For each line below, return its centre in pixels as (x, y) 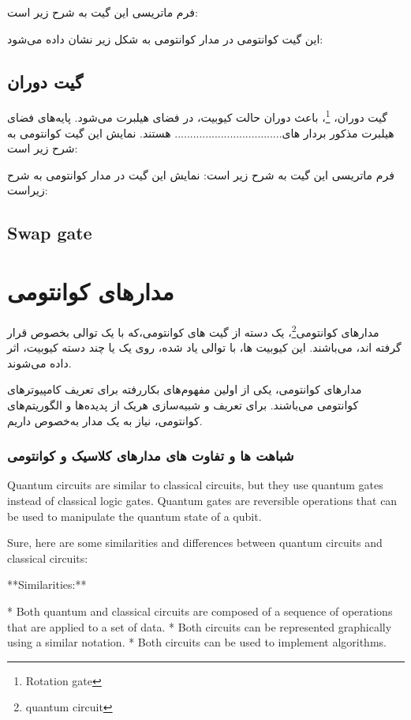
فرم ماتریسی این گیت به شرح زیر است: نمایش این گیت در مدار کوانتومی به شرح (201, 174)
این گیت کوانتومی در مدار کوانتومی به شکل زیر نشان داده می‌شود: (165, 38)
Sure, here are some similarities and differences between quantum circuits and (195, 543)
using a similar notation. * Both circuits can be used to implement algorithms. (197, 642)
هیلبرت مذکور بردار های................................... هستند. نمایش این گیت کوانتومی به (201, 132)
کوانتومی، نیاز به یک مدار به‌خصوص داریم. (105, 420)
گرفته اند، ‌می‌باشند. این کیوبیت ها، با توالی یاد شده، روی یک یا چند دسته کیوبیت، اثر (204, 347)
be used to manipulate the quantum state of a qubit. (135, 516)
